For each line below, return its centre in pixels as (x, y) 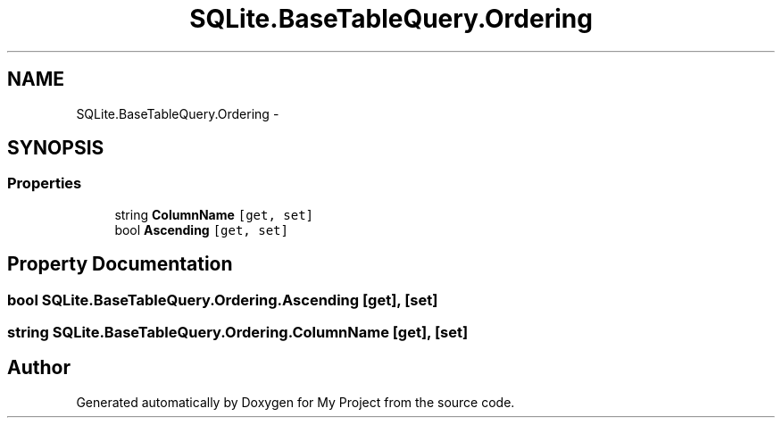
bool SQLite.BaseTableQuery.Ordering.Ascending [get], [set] (223, 300)
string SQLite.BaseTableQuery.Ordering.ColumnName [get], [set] (238, 333)
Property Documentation (120, 264)
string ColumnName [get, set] (214, 214)
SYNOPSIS (56, 148)
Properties (45, 183)
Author (39, 368)
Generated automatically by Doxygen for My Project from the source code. (295, 402)
